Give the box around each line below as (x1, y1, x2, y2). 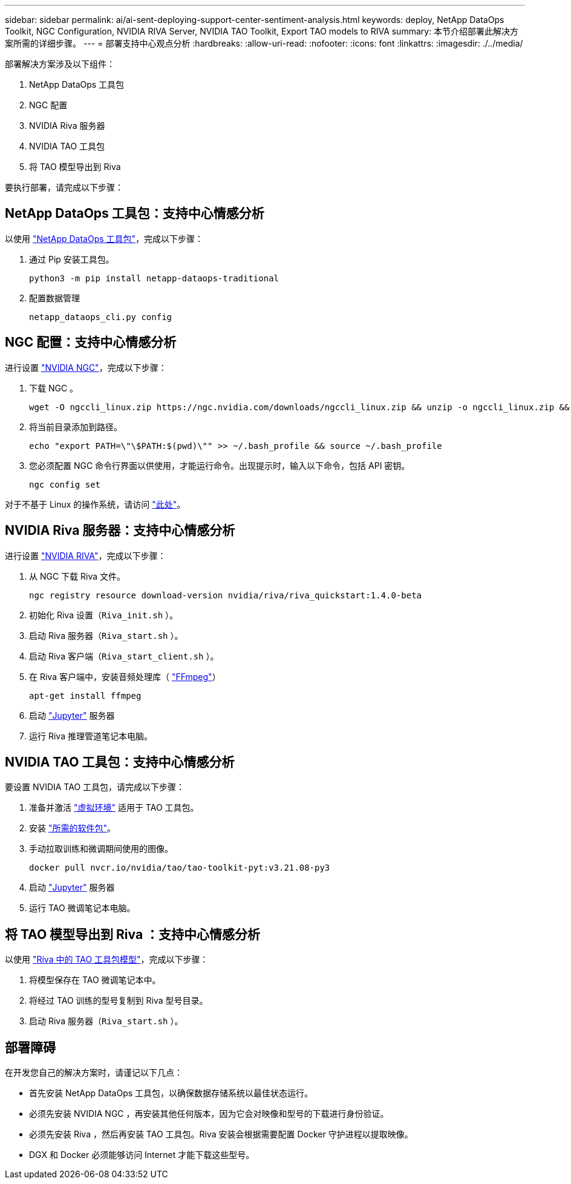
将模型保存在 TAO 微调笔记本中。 (29, 975, 161, 986)
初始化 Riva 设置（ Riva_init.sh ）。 (29, 609, 178, 620)
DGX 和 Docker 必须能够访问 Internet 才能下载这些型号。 (29, 1150, 255, 1160)
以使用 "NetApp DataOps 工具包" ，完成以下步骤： (5, 233, 204, 244)
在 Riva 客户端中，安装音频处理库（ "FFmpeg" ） (29, 671, 221, 682)
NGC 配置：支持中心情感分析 (5, 335, 177, 350)
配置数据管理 (29, 292, 80, 303)
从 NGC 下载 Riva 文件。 (29, 571, 126, 581)
